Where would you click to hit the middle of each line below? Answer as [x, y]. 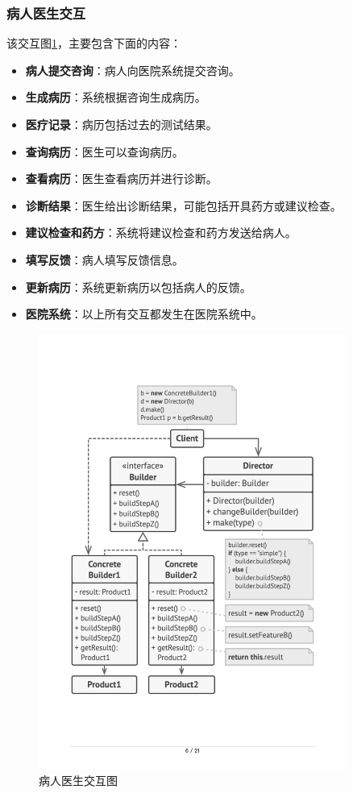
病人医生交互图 [78, 780]
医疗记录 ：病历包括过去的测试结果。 [121, 124]
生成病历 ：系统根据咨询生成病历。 [116, 97]
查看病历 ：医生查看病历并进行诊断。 [121, 179]
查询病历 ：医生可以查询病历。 [104, 151]
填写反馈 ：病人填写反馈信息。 [104, 259]
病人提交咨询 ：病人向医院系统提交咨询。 [133, 70]
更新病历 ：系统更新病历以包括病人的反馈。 [138, 286]
